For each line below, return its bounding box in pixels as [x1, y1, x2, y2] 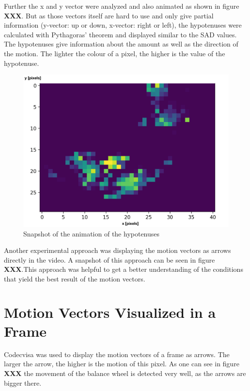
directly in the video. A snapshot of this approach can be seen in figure [4, 254, 215, 265]
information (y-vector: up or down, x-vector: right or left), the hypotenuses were [4, 20, 242, 30]
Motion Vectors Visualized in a [4, 302, 216, 322]
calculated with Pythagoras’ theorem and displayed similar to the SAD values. [4, 29, 237, 39]
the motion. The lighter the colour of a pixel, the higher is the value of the [4, 48, 225, 58]
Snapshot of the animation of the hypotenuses [23, 229, 160, 239]
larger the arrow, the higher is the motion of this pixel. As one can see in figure [4, 359, 239, 369]
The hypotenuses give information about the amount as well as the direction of [4, 39, 238, 49]
